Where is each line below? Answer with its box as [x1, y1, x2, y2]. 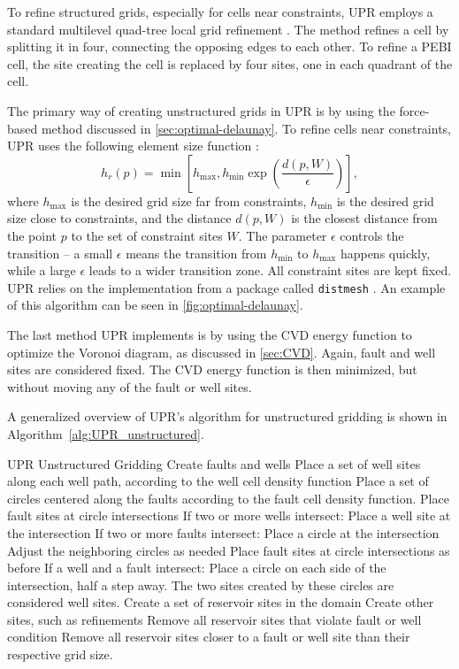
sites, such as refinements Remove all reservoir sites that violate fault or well [7, 610, 422, 628]
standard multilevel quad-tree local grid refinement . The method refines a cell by [7, 19, 449, 38]
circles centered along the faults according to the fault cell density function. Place [7, 488, 449, 507]
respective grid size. [7, 645, 113, 664]
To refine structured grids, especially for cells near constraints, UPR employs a [7, 3, 433, 20]
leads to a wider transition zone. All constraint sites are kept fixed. [88, 261, 452, 280]
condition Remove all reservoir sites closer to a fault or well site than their [7, 627, 410, 646]
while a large [7, 261, 76, 280]
